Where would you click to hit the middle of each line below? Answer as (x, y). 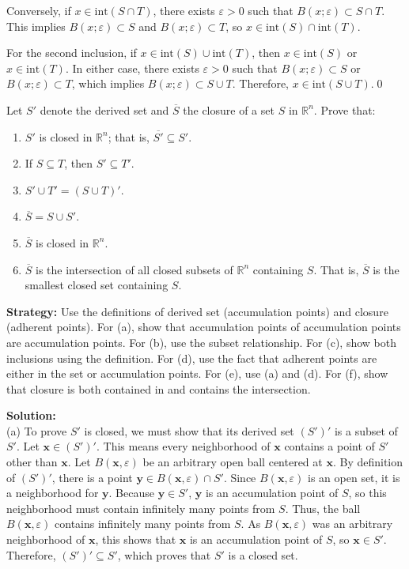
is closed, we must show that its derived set (189, 430)
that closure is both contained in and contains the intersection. (159, 388)
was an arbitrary (352, 524)
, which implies (108, 83)
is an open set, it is (354, 477)
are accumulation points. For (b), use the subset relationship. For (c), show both (201, 342)
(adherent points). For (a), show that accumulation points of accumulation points (204, 327)
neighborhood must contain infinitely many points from (141, 508)
